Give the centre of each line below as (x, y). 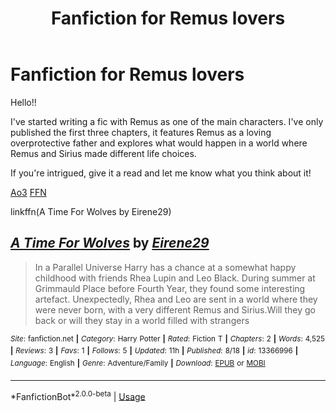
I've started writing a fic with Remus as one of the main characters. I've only (167, 121)
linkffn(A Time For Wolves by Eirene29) (91, 211)
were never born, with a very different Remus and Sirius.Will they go (175, 309)
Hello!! (23, 102)
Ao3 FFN (28, 192)
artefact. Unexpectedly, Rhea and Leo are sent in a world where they (176, 299)
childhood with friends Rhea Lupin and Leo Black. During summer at (175, 278)
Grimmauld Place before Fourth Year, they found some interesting (170, 288)
